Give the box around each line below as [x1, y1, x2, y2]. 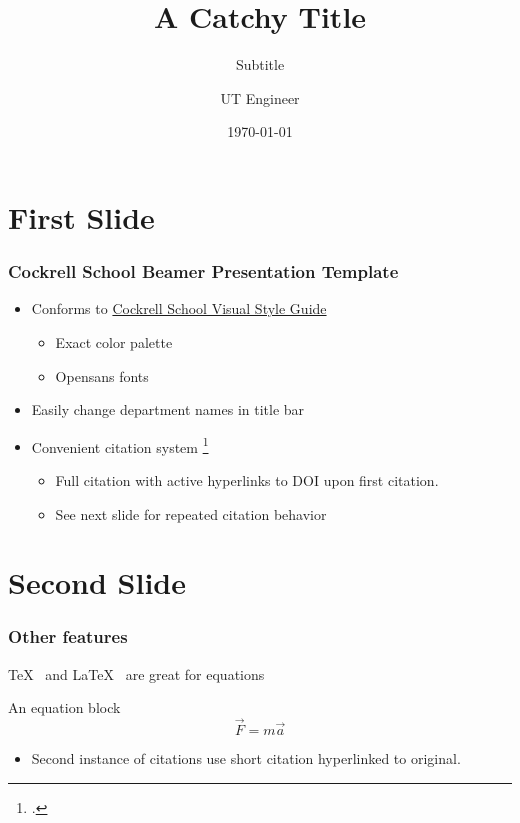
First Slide [8, 196, 155, 237]
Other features [8, 624, 128, 649]
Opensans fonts [55, 365, 149, 386]
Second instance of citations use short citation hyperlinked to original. [31, 748, 461, 769]
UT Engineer [220, 87, 300, 108]
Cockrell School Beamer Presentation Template [8, 259, 399, 284]
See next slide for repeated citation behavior [55, 503, 327, 524]
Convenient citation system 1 [31, 433, 209, 457]
